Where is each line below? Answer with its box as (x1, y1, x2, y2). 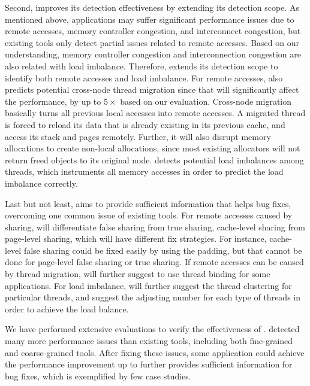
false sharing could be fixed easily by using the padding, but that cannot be (23, 244, 302, 256)
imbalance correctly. (5, 177, 78, 189)
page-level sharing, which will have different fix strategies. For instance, (5, 232, 267, 245)
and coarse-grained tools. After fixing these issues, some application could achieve (5, 346, 305, 358)
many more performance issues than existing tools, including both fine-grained (5, 335, 293, 347)
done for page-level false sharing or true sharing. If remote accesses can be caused (5, 256, 304, 268)
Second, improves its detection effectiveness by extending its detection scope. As (5, 1, 299, 13)
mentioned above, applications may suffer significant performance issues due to (5, 13, 294, 25)
